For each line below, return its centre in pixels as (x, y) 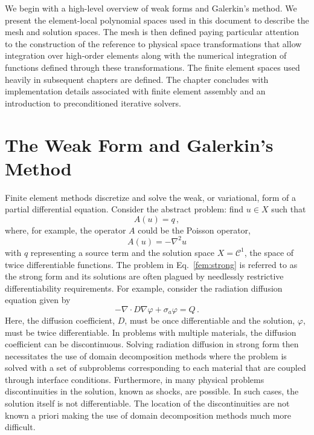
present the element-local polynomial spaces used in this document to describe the (157, 20)
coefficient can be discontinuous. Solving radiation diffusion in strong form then (152, 344)
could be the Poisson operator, (194, 230)
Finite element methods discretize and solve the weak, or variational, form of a (150, 197)
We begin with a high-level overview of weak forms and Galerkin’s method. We (151, 8)
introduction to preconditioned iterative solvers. (93, 103)
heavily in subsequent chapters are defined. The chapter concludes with (137, 79)
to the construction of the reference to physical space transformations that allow (153, 43)
